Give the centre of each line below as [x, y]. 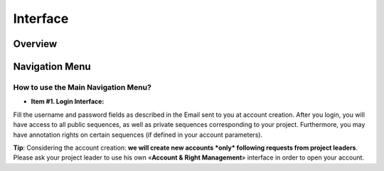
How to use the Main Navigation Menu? [82, 87]
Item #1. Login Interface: [68, 102]
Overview [35, 44]
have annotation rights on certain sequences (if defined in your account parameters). [138, 135]
